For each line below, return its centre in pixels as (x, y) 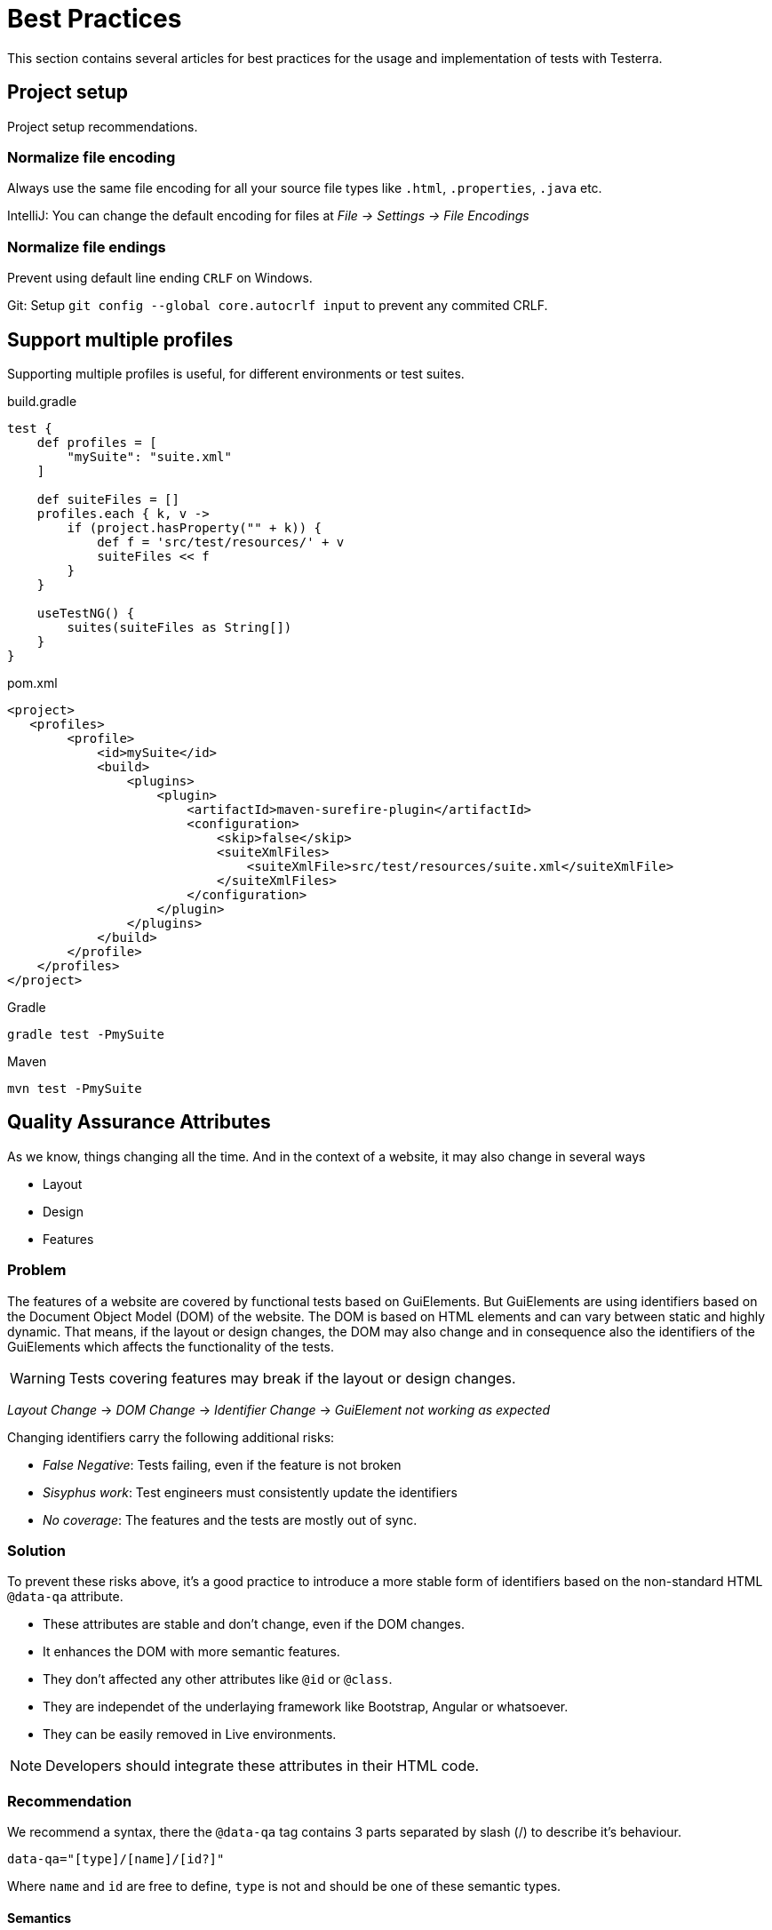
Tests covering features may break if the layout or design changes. (292, 1378)
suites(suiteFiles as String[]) (179, 627)
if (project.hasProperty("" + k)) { (195, 527)
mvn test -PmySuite (75, 1088)
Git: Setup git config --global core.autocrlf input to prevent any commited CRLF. (278, 306)
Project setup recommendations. (103, 126)
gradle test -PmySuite (86, 1034)
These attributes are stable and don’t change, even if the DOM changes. (254, 1624)
